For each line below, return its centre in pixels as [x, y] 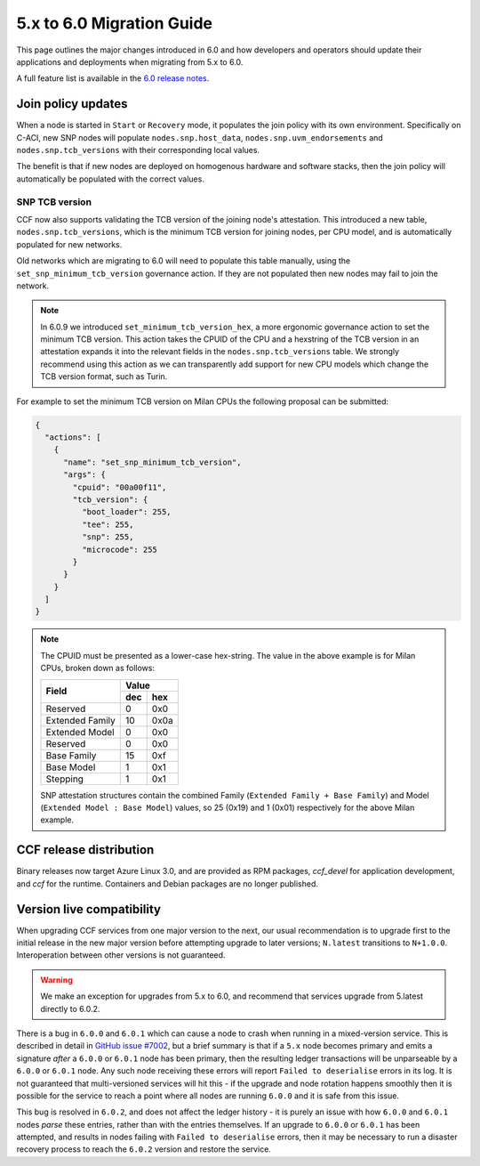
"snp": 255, [108, 537]
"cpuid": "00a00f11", [120, 487]
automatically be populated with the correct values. [110, 179]
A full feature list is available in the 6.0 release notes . [113, 78]
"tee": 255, [108, 524]
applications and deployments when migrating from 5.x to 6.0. [130, 61]
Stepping [65, 779]
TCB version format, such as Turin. [104, 377]
